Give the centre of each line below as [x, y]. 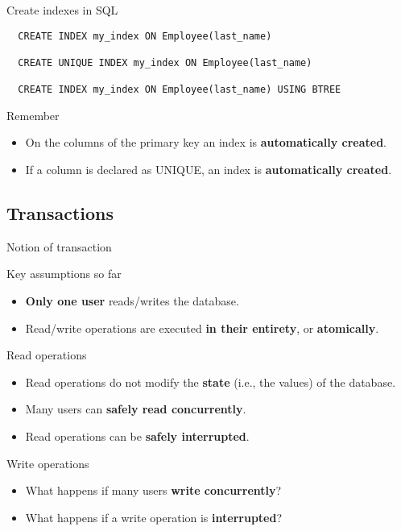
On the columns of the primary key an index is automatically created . [206, 142]
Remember [33, 115]
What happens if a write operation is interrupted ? [154, 517]
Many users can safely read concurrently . [136, 409]
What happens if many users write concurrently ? [153, 490]
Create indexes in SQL [62, 10]
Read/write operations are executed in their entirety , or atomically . [202, 328]
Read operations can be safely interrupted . [137, 436]
